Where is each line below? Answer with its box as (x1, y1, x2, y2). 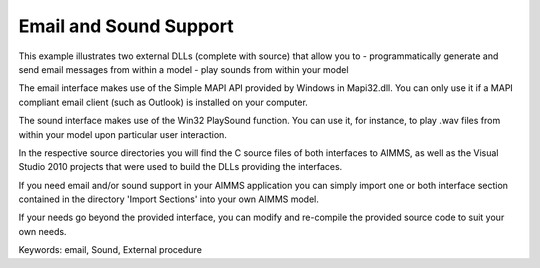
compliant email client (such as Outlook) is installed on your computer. (18, 96, 309, 108)
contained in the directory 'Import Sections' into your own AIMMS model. (18, 193, 320, 205)
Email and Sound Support (18, 15, 234, 37)
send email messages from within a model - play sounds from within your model (18, 63, 349, 75)
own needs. (18, 225, 67, 237)
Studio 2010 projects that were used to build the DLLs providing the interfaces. (18, 161, 343, 173)
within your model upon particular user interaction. (18, 128, 227, 140)
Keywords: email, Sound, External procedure (18, 244, 202, 256)
